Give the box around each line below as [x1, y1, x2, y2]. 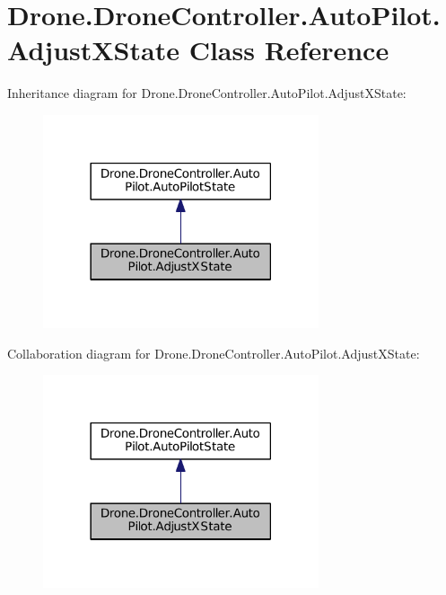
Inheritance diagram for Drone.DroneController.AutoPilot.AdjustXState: [7, 84, 407, 102]
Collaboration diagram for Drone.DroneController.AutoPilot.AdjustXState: [7, 343, 420, 362]
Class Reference [188, 31, 389, 68]
